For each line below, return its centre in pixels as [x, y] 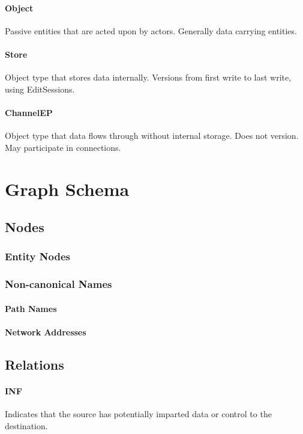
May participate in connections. [63, 147]
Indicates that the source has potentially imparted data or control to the [138, 414]
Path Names [31, 308]
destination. [26, 425]
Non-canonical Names [58, 284]
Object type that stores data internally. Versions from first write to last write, [148, 77]
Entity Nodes [37, 256]
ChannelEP [29, 112]
